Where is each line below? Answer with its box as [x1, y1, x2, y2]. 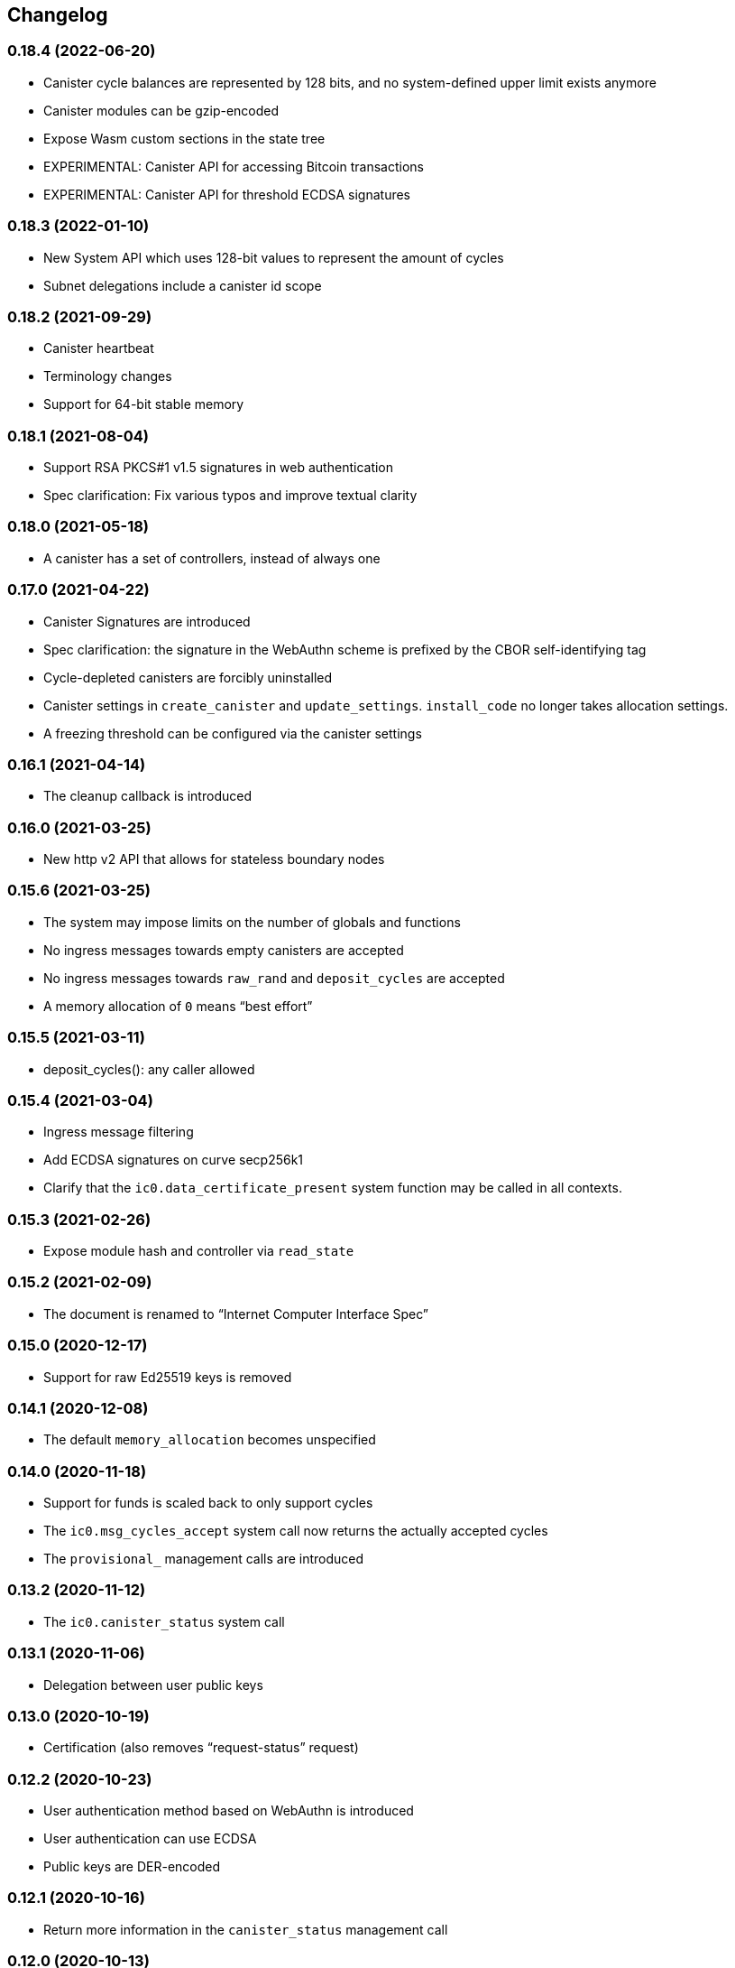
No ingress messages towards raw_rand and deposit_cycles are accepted [43, 970, 505, 986]
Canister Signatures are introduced [43, 613, 251, 629]
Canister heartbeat [43, 340, 154, 357]
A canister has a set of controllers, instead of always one [43, 550, 381, 566]
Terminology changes [43, 368, 172, 385]
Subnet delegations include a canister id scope [43, 277, 322, 293]
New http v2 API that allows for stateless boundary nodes [43, 851, 385, 868]
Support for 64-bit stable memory [43, 396, 244, 413]
